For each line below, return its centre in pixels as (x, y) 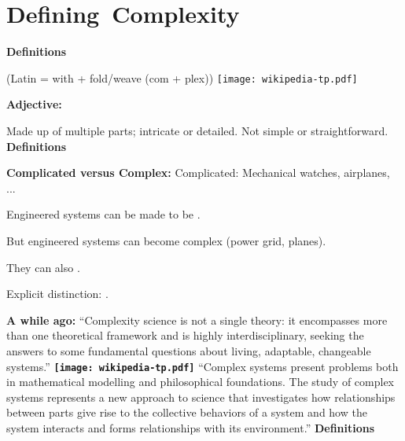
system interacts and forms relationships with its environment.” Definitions (191, 427)
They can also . (43, 267)
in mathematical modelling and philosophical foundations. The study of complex (201, 382)
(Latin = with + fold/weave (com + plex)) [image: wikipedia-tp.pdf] (182, 77)
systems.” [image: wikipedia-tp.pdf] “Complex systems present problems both (202, 366)
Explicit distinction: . (57, 294)
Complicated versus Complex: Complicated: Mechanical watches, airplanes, (198, 173)
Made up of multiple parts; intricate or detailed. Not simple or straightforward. (197, 130)
